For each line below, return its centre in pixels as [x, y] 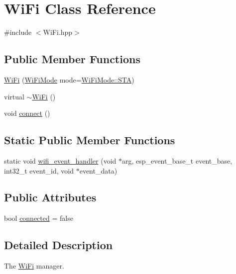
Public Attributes [50, 197]
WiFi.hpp [58, 32]
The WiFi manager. [34, 266]
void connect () [27, 113]
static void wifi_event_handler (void [60, 160]
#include [18, 32]
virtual [14, 96]
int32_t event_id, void [39, 170]
